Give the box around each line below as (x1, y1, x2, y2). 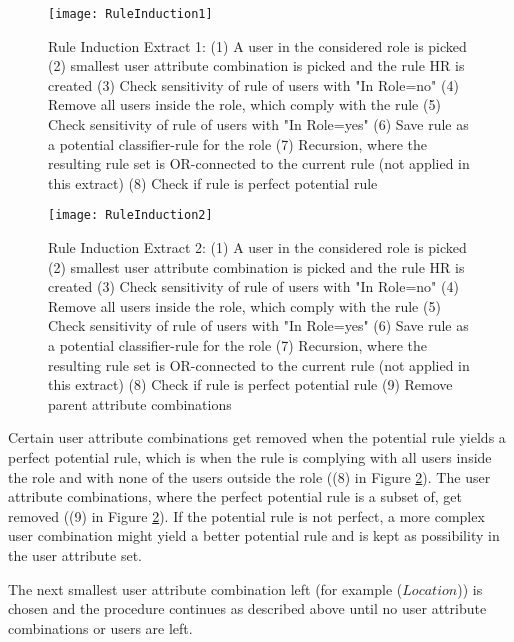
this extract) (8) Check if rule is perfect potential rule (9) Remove (48, 374, 453, 395)
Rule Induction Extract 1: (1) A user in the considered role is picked (48, 35, 467, 56)
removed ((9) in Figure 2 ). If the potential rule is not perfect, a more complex (8, 505, 485, 526)
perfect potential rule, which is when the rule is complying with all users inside (8, 447, 492, 467)
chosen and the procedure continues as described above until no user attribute (8, 598, 487, 619)
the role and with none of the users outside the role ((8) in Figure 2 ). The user (8, 466, 491, 487)
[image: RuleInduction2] (48, 208, 213, 223)
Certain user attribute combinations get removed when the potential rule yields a (8, 427, 506, 448)
